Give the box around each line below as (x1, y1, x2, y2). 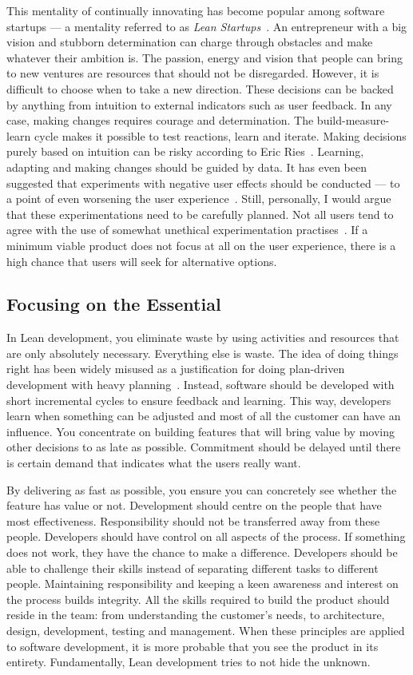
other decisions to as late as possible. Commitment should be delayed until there (6, 439, 401, 455)
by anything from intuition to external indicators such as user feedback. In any (6, 96, 392, 113)
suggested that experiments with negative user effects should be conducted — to (6, 174, 400, 191)
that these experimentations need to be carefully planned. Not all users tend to (6, 205, 394, 222)
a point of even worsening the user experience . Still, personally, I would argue (6, 190, 391, 207)
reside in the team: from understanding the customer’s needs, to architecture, (6, 606, 385, 623)
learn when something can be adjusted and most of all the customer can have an (6, 407, 401, 424)
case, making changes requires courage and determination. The (6, 112, 314, 129)
